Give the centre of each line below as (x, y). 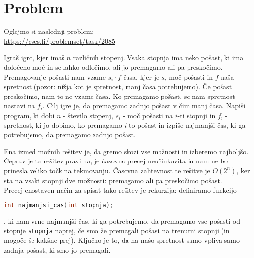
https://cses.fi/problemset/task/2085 (60, 41)
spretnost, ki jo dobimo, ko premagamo (63, 125)
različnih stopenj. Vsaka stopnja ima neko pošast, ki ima (158, 57)
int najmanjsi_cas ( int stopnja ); (59, 206)
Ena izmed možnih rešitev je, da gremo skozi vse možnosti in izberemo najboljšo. (126, 151)
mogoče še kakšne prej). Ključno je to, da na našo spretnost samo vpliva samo (122, 240)
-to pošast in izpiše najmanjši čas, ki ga (186, 125)
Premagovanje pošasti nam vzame (55, 77)
